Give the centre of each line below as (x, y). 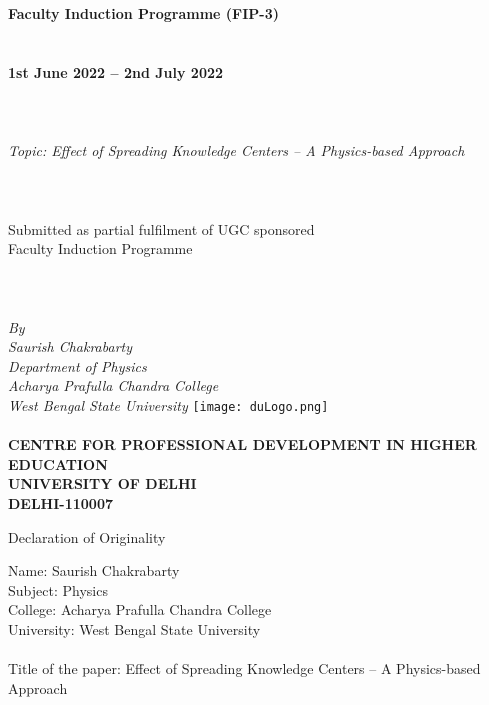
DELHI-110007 (60, 502)
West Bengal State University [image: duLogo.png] (168, 404)
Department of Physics (77, 365)
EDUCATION (58, 463)
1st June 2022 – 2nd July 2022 (116, 71)
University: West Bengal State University (134, 628)
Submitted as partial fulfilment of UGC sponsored (161, 228)
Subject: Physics (58, 589)
